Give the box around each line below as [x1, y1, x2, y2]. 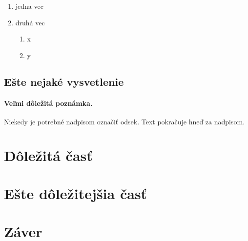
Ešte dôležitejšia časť [4, 183, 147, 203]
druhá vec [15, 17, 45, 27]
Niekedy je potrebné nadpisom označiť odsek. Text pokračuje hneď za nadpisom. [4, 116, 245, 126]
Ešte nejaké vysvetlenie [4, 74, 124, 89]
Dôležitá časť [4, 145, 93, 165]
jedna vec [15, 1, 43, 11]
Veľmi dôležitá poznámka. [4, 98, 93, 108]
